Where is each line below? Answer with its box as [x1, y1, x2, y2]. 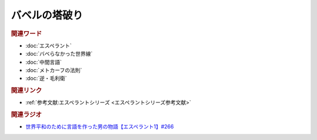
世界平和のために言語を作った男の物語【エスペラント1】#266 [25, 123, 174, 130]
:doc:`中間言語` [25, 59, 62, 66]
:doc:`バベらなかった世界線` [25, 50, 93, 57]
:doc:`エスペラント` [25, 42, 72, 49]
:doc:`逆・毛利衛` [25, 75, 68, 82]
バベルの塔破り [11, 9, 83, 22]
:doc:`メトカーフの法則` [25, 66, 82, 73]
